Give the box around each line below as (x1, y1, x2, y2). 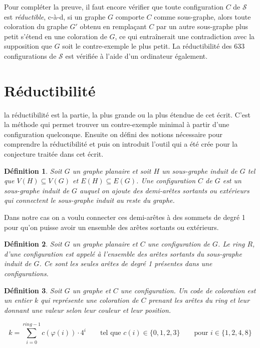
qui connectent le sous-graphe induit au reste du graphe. (4, 195, 175, 205)
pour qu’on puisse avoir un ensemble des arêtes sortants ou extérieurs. (4, 221, 219, 232)
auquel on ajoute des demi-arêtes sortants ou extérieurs (80, 185, 249, 195)
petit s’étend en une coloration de (4, 31, 107, 41)
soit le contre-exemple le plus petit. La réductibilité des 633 (62, 41, 245, 51)
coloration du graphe (4, 21, 68, 32)
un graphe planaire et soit (72, 165, 151, 176)
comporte (115, 11, 144, 22)
